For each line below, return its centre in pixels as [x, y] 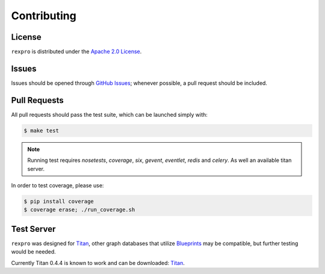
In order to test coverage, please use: [57, 185]
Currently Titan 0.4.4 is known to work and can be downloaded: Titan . [98, 263]
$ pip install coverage [59, 201]
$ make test [42, 130]
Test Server [33, 229]
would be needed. [34, 252]
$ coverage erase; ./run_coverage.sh [79, 210]
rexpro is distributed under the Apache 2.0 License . [76, 52]
